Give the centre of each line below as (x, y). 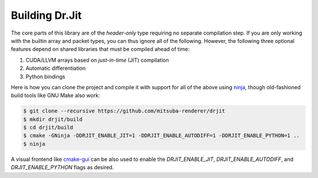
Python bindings (45, 76)
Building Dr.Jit (46, 15)
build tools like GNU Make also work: (55, 95)
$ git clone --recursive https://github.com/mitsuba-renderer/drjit (124, 111)
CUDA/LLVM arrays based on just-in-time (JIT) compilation (97, 60)
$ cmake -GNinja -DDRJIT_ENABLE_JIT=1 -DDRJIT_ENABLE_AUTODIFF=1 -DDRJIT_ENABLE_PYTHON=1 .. (161, 136)
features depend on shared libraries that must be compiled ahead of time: (100, 49)
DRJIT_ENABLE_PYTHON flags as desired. (62, 167)
